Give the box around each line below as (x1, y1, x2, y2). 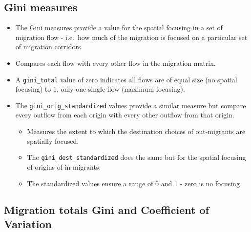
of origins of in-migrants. (27, 161, 101, 172)
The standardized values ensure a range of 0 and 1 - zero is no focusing (27, 178, 240, 188)
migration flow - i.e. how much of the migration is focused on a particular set (15, 32, 248, 42)
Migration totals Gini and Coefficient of (4, 202, 209, 217)
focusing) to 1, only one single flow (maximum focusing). (15, 84, 185, 94)
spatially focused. (27, 135, 79, 146)
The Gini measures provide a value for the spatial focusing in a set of (15, 22, 223, 33)
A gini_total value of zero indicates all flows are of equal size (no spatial (15, 74, 237, 84)
